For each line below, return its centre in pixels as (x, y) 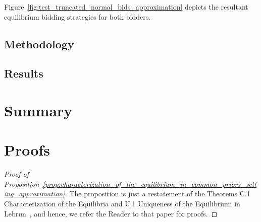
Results (24, 73)
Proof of (17, 174)
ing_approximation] (35, 194)
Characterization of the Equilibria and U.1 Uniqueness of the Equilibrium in (122, 204)
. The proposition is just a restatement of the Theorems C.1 (158, 194)
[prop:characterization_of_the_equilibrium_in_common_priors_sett (150, 183)
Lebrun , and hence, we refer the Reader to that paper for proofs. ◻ (111, 213)
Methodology (39, 44)
